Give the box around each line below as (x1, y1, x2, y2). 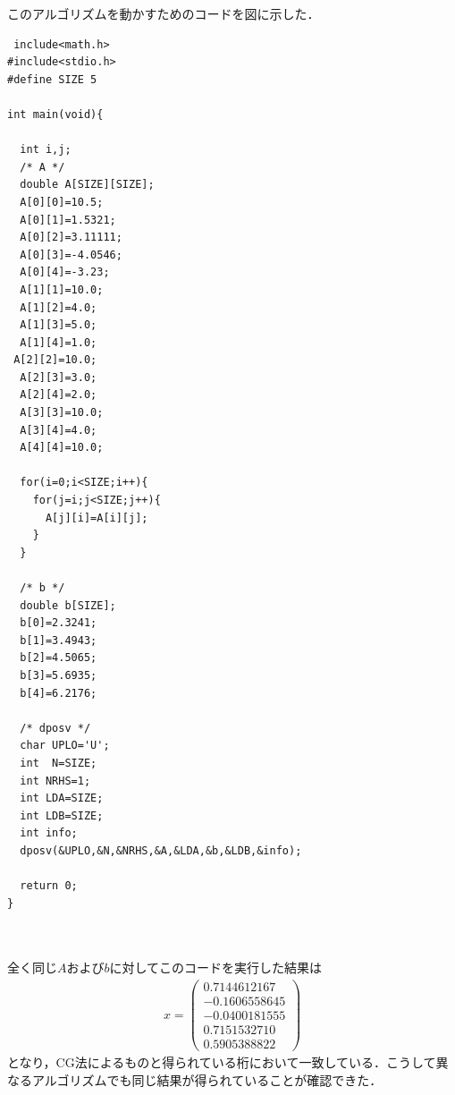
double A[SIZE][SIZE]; (20, 178, 155, 191)
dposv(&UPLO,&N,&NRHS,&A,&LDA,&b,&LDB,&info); (20, 844, 302, 857)
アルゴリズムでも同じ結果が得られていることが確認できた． (31, 1070, 383, 1089)
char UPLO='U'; (20, 739, 110, 752)
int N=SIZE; (20, 756, 97, 769)
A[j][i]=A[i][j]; (45, 511, 148, 524)
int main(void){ (7, 107, 104, 121)
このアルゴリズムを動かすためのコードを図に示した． (7, 4, 320, 22)
